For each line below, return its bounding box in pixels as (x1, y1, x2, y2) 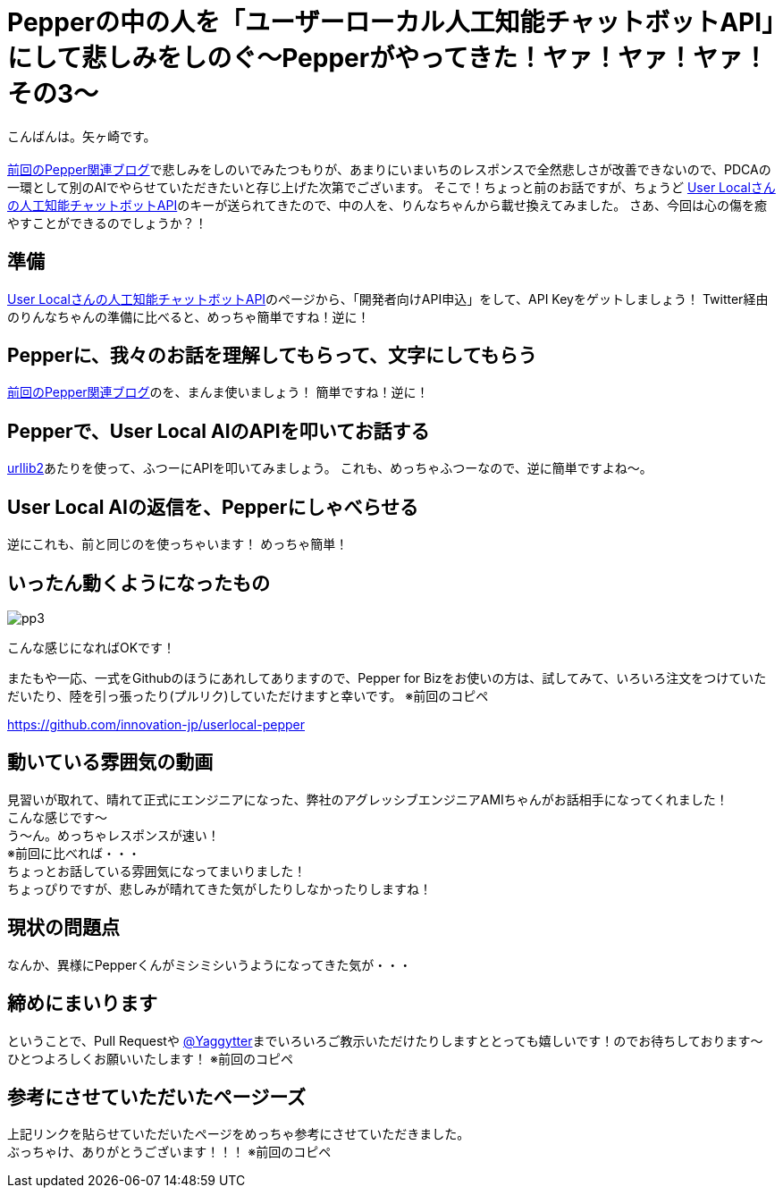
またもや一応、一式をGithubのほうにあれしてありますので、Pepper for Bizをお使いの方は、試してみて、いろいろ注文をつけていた (7, 669, 767, 686)
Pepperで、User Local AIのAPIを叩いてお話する (7, 419, 430, 442)
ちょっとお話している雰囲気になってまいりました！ (7, 863, 307, 879)
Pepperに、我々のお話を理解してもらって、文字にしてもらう (7, 344, 537, 367)
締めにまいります (7, 992, 157, 1015)
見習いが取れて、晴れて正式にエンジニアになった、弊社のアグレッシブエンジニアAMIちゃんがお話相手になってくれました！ (7, 791, 728, 807)
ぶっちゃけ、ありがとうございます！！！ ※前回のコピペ (7, 1144, 332, 1160)
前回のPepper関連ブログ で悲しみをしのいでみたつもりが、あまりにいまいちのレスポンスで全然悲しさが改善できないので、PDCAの (7, 161, 771, 177)
